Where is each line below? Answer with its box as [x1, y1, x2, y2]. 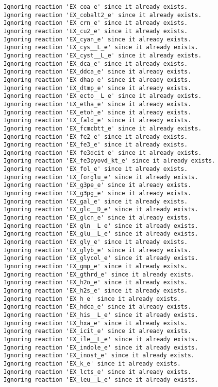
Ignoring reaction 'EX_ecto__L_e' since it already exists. [3, 92, 202, 100]
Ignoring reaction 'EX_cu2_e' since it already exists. [3, 27, 188, 35]
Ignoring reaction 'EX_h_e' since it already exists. [3, 295, 181, 302]
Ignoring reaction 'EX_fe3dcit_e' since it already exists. [3, 149, 202, 156]
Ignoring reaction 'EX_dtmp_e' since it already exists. [3, 84, 191, 92]
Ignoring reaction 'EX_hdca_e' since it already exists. [3, 303, 191, 311]
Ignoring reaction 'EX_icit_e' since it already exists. [3, 328, 191, 335]
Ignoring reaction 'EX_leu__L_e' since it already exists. [3, 376, 198, 384]
